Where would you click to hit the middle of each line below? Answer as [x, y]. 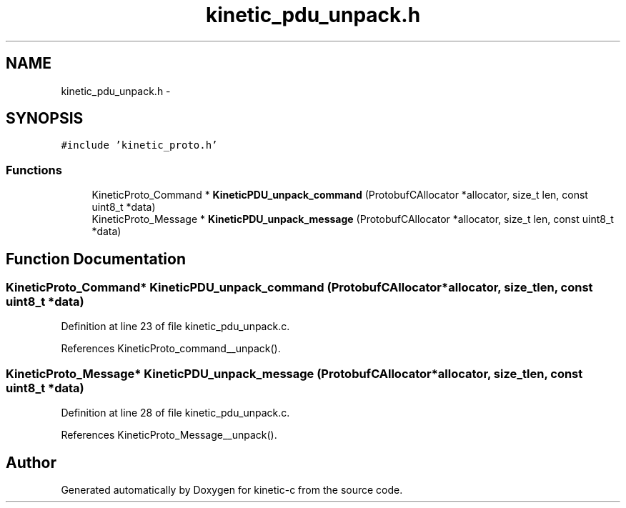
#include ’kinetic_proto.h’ [139, 145]
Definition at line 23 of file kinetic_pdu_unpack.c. [175, 327]
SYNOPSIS [45, 119]
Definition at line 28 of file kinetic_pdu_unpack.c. [175, 413]
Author [31, 462]
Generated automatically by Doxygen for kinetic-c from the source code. [232, 490]
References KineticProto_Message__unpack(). [169, 435]
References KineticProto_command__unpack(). [171, 349]
